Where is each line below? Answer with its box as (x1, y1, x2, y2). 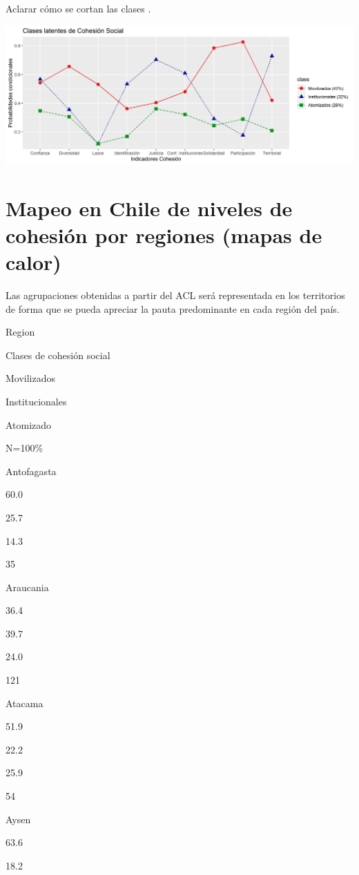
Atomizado (6, 417, 52, 432)
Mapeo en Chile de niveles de (6, 193, 293, 222)
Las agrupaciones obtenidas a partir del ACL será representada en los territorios (6, 287, 345, 302)
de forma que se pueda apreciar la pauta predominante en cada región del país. (6, 301, 340, 316)
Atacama (6, 695, 43, 710)
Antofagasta (6, 463, 57, 478)
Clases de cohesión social (6, 347, 110, 362)
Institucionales (6, 394, 67, 408)
